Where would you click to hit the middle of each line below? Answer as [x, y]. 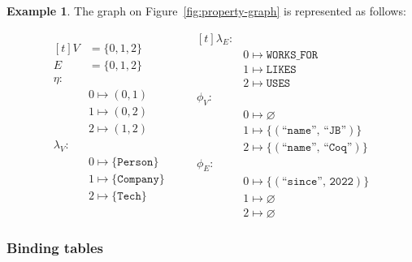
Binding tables [55, 248]
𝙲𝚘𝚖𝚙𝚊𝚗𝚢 [138, 180]
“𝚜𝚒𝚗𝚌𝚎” [302, 182]
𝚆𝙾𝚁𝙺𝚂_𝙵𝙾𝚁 [292, 55]
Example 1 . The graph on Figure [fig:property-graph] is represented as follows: [206, 11]
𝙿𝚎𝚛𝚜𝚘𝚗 [135, 163]
